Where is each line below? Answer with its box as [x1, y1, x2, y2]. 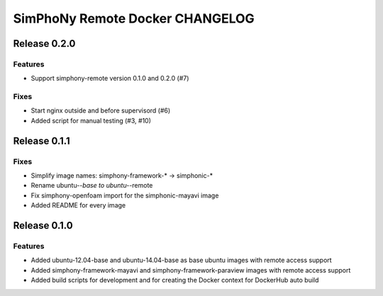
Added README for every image [30, 201, 126, 210]
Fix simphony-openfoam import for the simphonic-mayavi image [30, 191, 219, 200]
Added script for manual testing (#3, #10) [30, 116, 152, 125]
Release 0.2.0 [13, 38, 76, 50]
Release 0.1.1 [13, 135, 70, 147]
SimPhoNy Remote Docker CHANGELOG [13, 11, 255, 26]
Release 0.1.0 [13, 220, 74, 232]
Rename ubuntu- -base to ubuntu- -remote [30, 181, 153, 190]
